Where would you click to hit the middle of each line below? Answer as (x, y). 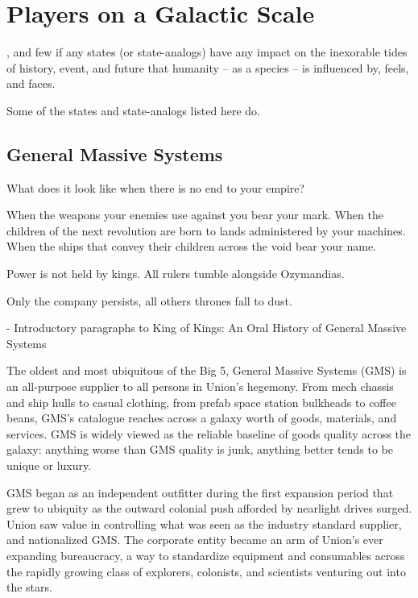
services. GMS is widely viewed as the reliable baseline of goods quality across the (209, 433)
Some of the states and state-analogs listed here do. (133, 110)
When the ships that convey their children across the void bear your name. (192, 246)
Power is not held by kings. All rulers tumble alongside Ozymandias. (176, 274)
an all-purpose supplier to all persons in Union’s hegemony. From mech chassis (200, 386)
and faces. (31, 83)
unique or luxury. (49, 465)
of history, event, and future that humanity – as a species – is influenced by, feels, (208, 67)
